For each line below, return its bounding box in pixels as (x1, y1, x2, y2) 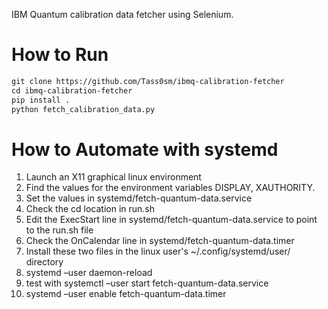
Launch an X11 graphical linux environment (25, 171, 202, 183)
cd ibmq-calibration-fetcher (11, 85, 133, 96)
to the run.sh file (25, 224, 94, 236)
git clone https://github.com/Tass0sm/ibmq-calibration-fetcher (11, 76, 285, 86)
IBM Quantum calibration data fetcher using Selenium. (11, 9, 234, 20)
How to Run (11, 44, 109, 66)
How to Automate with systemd (11, 138, 279, 161)
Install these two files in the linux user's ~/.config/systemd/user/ (25, 245, 291, 258)
